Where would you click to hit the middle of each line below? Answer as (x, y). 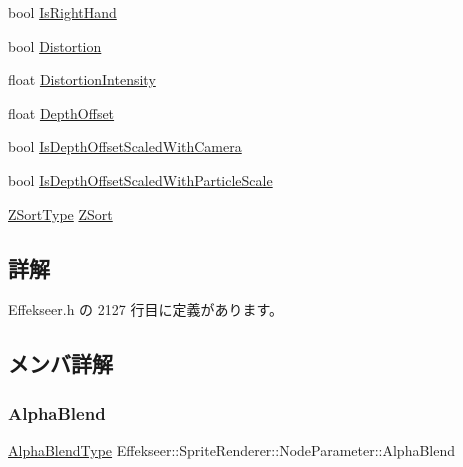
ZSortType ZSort (60, 213)
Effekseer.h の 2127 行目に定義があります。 (146, 309)
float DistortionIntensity (82, 79)
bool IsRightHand (62, 12)
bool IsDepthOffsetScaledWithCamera (125, 146)
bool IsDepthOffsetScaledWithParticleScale (140, 179)
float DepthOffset (61, 112)
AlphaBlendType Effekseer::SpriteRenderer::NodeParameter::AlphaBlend (232, 449)
